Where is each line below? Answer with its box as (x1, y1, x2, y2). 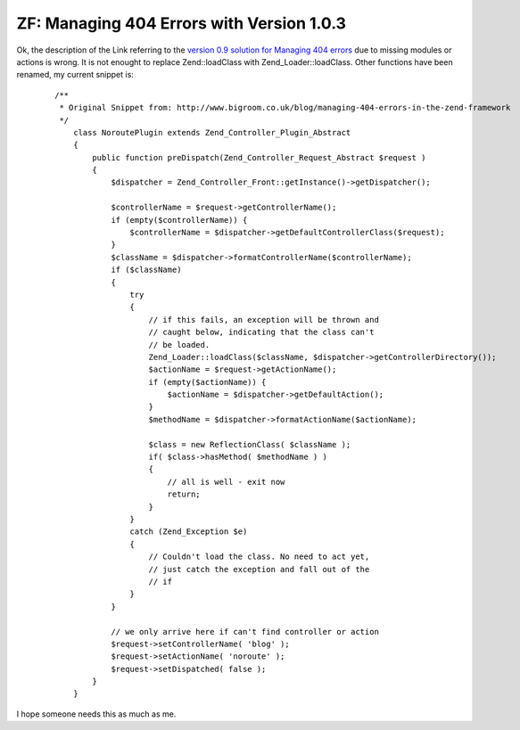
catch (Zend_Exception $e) (129, 527, 248, 537)
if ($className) (111, 265, 182, 275)
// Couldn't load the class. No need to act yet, (148, 552, 370, 562)
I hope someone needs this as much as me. (16, 709, 177, 719)
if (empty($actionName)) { (148, 377, 267, 387)
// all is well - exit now (167, 477, 285, 487)
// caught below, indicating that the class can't (148, 327, 375, 338)
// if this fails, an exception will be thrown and (148, 315, 379, 324)
